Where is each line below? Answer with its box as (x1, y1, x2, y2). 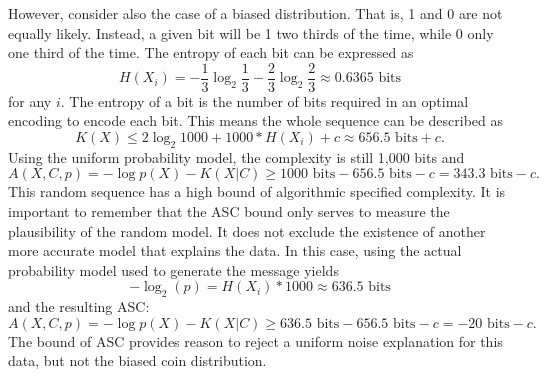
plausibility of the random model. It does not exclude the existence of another (8, 220, 486, 241)
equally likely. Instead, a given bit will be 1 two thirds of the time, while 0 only (8, 22, 494, 43)
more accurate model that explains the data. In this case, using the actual (8, 240, 462, 261)
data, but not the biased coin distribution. (8, 350, 267, 371)
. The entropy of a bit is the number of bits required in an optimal (60, 90, 469, 111)
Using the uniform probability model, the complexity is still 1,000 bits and (8, 146, 465, 167)
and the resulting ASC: (8, 296, 150, 317)
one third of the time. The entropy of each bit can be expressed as (8, 42, 414, 63)
